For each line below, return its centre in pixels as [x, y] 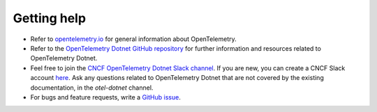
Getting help [50, 18]
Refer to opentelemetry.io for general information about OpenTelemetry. [133, 39]
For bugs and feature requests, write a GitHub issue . [105, 97]
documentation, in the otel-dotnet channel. [92, 88]
